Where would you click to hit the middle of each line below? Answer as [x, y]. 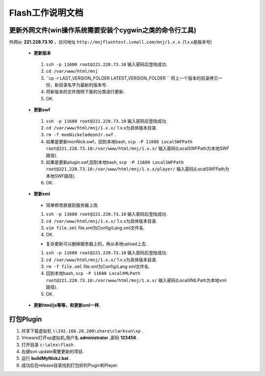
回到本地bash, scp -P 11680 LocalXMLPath [93, 273]
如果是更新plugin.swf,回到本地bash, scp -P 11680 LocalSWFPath [115, 162]
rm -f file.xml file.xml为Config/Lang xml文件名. [98, 267]
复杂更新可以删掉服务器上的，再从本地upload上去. [96, 243]
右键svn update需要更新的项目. [53, 351]
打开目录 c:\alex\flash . [49, 345]
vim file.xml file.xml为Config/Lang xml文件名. [95, 228]
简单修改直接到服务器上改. [72, 205]
